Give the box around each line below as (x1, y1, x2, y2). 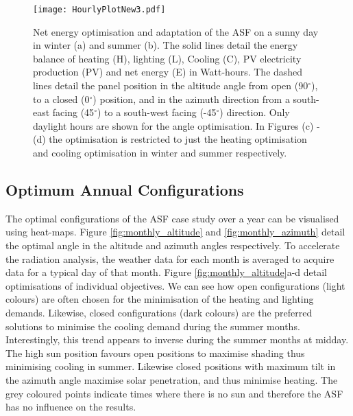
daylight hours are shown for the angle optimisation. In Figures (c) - (33, 118, 320, 132)
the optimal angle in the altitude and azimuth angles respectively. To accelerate (5, 238, 340, 252)
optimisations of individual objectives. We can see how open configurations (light (5, 278, 345, 292)
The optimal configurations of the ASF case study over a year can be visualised (5, 211, 339, 225)
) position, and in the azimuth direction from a (93, 91, 290, 106)
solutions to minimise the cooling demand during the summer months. (5, 319, 300, 333)
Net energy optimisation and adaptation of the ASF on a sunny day (33, 24, 319, 38)
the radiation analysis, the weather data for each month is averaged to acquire (5, 251, 334, 266)
